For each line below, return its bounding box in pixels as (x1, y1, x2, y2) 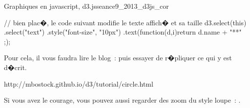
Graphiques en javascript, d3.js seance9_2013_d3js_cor (4, 1, 169, 11)
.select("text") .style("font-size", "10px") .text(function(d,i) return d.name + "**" (4, 27, 242, 37)
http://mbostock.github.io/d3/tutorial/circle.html (4, 78, 153, 89)
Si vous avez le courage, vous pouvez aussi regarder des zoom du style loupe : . (4, 95, 241, 105)
